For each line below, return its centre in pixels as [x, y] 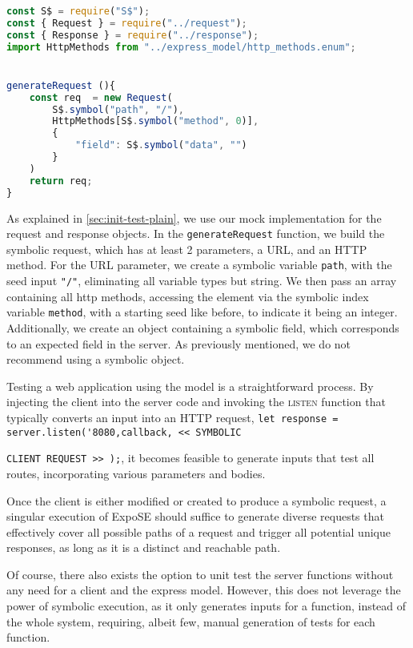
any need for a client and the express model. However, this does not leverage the [204, 590]
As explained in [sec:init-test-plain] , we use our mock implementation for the [194, 217]
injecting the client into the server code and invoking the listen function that [196, 402]
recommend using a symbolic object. [96, 359]
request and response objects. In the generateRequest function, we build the [196, 233]
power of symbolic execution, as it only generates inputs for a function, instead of [206, 606]
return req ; [61, 181]
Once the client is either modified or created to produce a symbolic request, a [196, 500]
